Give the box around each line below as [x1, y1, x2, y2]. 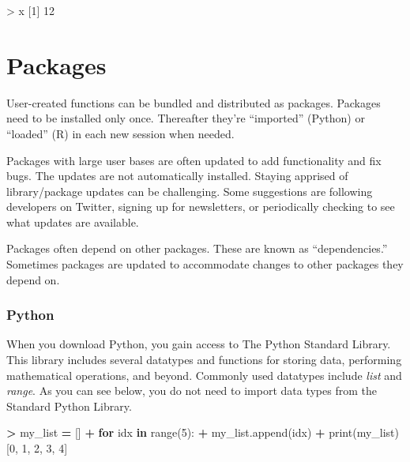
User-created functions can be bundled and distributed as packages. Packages [6, 94, 381, 111]
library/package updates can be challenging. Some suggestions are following [6, 182, 373, 199]
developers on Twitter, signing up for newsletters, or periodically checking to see [6, 198, 395, 215]
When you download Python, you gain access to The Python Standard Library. [6, 336, 391, 352]
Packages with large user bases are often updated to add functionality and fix [6, 152, 382, 168]
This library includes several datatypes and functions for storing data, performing [6, 351, 402, 368]
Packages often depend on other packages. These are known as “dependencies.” [6, 240, 388, 257]
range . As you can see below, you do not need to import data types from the [6, 382, 377, 399]
